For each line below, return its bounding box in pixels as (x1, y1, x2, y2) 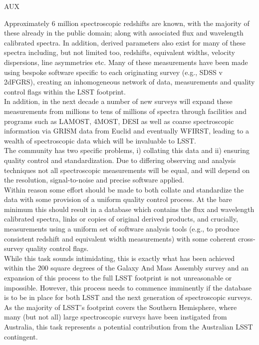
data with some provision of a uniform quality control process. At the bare (4, 194, 232, 204)
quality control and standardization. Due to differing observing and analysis (4, 154, 236, 165)
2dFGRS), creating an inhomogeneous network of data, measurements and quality (4, 76, 255, 87)
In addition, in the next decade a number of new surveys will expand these (4, 96, 233, 106)
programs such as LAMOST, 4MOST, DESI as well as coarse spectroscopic (4, 115, 234, 126)
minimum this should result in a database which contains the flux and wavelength (4, 203, 255, 214)
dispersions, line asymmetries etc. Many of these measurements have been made (4, 56, 248, 67)
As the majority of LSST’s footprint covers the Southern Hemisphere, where (4, 301, 237, 312)
